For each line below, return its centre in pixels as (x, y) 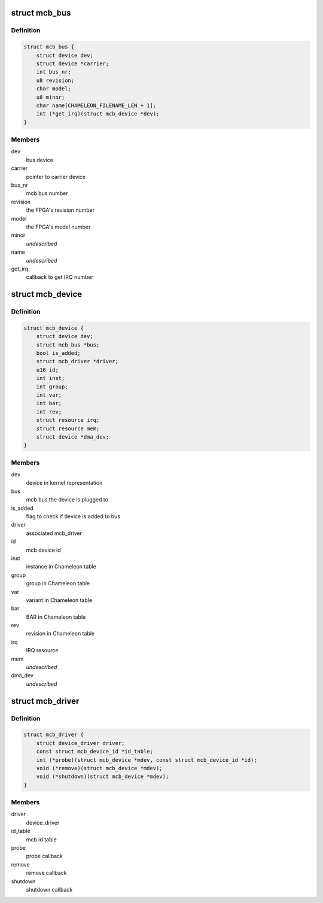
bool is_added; (58, 353)
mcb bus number (47, 193)
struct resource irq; (68, 420)
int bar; (49, 403)
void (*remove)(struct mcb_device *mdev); (99, 768)
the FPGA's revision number (60, 210)
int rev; (49, 412)
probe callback (44, 856)
